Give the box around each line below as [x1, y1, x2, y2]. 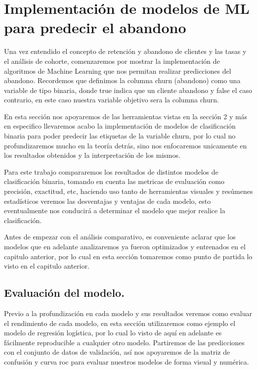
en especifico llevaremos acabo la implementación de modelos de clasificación [4, 121, 236, 131]
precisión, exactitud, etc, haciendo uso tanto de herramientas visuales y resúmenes [4, 186, 253, 196]
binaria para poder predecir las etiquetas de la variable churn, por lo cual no [4, 131, 236, 141]
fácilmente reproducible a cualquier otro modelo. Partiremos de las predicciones [4, 337, 245, 347]
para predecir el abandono [4, 17, 186, 38]
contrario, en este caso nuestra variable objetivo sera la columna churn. [4, 94, 219, 105]
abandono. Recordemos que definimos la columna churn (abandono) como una [4, 75, 241, 86]
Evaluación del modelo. [4, 285, 125, 300]
